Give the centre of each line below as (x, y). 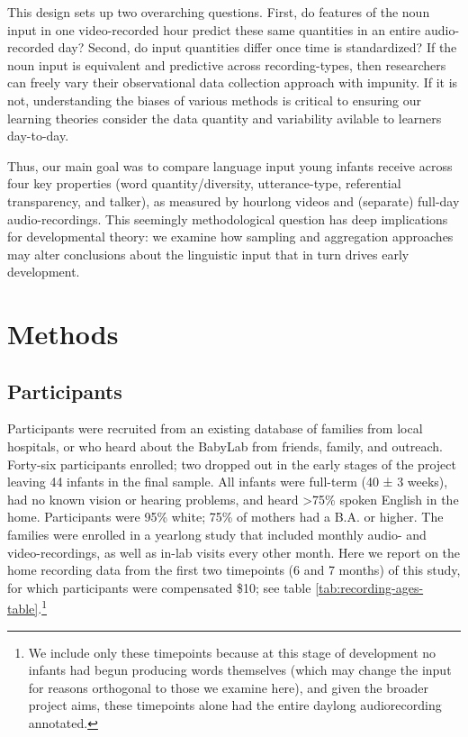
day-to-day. (38, 136)
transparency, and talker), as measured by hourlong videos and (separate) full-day (234, 200)
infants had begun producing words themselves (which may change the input (240, 670)
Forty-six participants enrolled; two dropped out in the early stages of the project (232, 464)
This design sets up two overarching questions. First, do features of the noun (219, 12)
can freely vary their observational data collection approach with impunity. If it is (233, 82)
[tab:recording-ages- (369, 587)
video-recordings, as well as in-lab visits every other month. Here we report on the (234, 552)
